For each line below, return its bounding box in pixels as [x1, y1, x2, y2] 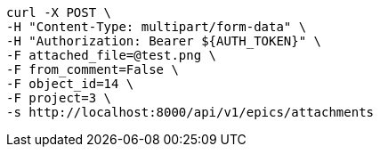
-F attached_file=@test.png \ [6, 48, 217, 62]
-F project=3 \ [6, 91, 112, 105]
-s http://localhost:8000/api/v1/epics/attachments [6, 105, 375, 119]
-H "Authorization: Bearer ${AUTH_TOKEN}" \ [6, 34, 322, 48]
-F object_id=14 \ [6, 77, 134, 91]
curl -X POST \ [6, 5, 112, 20]
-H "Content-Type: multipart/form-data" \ [6, 20, 307, 34]
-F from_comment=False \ [6, 62, 179, 77]
